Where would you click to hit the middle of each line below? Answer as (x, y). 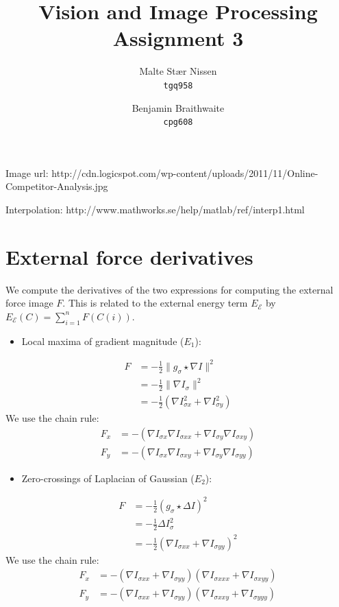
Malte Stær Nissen (178, 71)
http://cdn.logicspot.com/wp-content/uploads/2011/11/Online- (185, 172)
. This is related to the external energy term (155, 303)
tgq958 (178, 85)
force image (29, 303)
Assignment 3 (178, 38)
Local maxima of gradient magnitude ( (103, 341)
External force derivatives (129, 256)
